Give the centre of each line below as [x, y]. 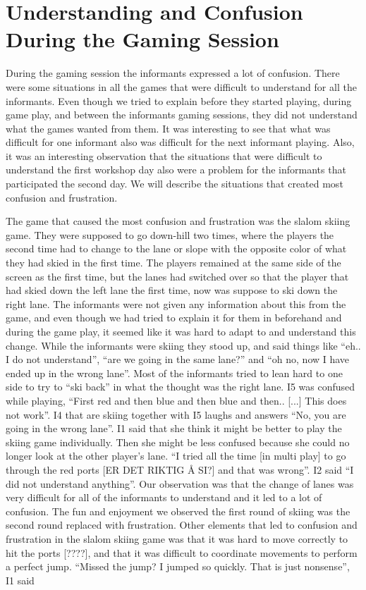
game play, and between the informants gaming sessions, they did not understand [182, 115]
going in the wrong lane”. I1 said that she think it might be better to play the [174, 428]
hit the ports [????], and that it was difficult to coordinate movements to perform [182, 552]
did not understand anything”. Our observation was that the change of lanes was [180, 483]
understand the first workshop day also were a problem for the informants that [176, 170]
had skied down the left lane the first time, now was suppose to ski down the [172, 290]
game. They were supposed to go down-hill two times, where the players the [170, 234]
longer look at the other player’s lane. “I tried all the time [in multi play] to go [176, 456]
